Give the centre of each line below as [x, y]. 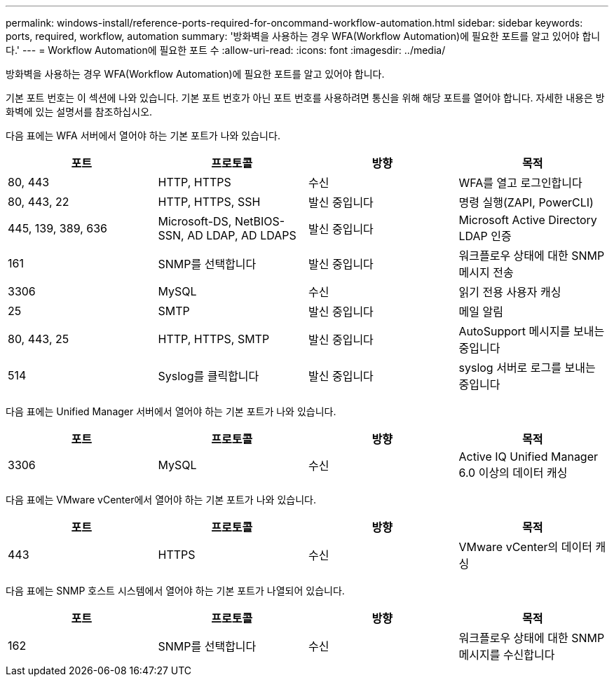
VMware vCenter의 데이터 [525, 547]
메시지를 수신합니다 [507, 655]
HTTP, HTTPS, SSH [209, 202]
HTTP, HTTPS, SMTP [214, 339]
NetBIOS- [260, 221]
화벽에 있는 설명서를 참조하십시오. [79, 112]
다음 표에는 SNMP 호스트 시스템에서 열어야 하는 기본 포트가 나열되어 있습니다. [175, 591]
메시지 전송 [486, 272]
